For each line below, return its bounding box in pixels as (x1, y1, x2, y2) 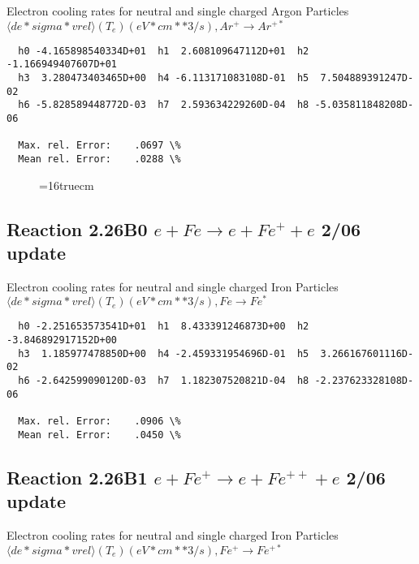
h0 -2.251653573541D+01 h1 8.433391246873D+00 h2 (18, 321, 309, 333)
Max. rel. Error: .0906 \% (18, 415, 181, 428)
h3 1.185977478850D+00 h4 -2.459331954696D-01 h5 (18, 347, 309, 359)
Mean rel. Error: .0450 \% (18, 428, 181, 441)
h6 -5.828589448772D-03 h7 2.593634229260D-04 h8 (18, 99, 309, 111)
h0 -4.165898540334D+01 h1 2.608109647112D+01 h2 (18, 45, 309, 57)
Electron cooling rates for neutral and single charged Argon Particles (6, 2, 349, 19)
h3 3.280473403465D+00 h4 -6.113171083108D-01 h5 (18, 71, 309, 84)
